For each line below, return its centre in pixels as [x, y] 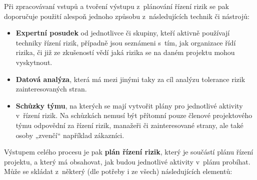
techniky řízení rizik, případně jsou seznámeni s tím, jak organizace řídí [126, 42]
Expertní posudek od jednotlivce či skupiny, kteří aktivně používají [123, 33]
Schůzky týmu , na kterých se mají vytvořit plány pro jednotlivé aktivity [129, 105]
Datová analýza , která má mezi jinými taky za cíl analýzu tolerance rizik [130, 79]
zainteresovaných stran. [51, 89]
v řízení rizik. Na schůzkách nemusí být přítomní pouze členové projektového [134, 115]
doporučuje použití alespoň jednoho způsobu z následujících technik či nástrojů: [127, 16]
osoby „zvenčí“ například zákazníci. [70, 135]
